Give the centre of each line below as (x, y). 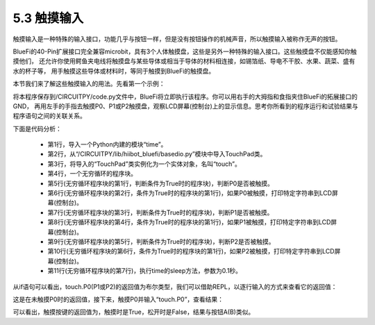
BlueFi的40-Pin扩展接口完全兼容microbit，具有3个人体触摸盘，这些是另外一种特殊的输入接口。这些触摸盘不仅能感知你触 (185, 51)
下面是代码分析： (37, 128)
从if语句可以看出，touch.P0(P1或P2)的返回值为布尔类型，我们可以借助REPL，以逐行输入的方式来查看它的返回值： (175, 286)
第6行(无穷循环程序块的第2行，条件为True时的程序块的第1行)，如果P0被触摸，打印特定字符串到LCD (190, 193)
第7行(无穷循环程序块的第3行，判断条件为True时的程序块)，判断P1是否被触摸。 (160, 212)
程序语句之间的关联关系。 (49, 116)
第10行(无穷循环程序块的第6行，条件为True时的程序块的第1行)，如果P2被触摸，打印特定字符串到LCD (191, 251)
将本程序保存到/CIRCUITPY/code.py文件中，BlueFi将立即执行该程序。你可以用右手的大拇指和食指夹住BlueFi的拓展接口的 (185, 97)
